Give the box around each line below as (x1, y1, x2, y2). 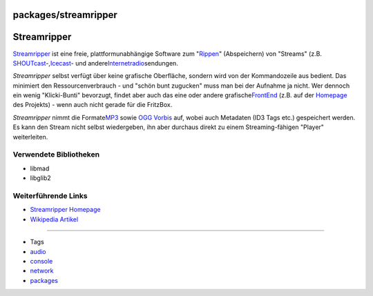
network (30, 266, 54, 275)
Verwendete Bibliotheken (12, 150, 100, 159)
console (30, 257, 53, 265)
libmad (30, 164, 50, 172)
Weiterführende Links (12, 190, 88, 200)
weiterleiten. (12, 132, 48, 141)
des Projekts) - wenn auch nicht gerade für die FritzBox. (12, 101, 173, 109)
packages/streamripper (12, 9, 117, 21)
